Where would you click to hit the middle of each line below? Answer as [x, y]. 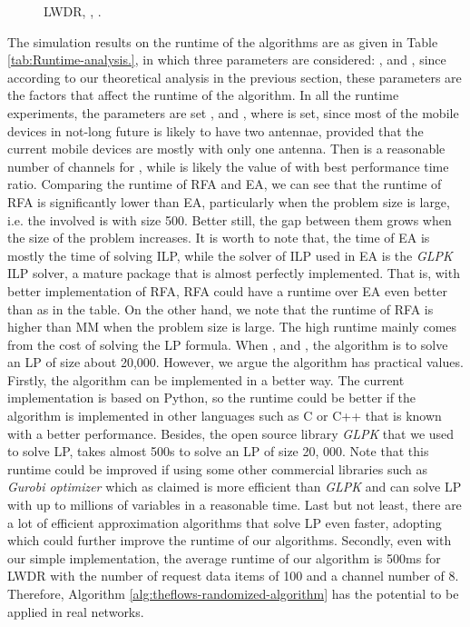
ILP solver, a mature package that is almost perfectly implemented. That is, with [234, 273]
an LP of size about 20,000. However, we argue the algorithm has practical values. [235, 362]
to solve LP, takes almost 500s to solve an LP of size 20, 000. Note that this [218, 451]
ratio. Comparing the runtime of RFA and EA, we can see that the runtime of [225, 184]
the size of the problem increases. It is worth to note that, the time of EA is [219, 238]
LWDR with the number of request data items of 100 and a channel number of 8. [233, 576]
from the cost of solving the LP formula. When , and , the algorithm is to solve [228, 344]
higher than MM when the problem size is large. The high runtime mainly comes [232, 327]
